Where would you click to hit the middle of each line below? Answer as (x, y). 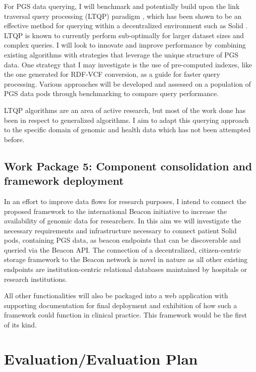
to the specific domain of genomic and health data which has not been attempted (127, 130)
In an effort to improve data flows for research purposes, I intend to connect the (125, 201)
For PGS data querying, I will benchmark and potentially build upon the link (122, 6)
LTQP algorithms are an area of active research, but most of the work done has (125, 110)
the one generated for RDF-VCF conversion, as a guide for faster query (112, 74)
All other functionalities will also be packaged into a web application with (116, 295)
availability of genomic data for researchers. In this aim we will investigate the (123, 221)
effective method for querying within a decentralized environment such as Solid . (126, 26)
